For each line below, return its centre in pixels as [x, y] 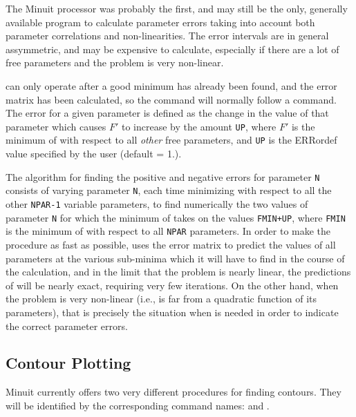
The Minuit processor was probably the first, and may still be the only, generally [177, 8]
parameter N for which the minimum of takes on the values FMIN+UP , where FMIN [176, 217]
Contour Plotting [68, 363]
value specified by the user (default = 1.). [94, 154]
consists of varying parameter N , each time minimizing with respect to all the [169, 190]
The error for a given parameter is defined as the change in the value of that [167, 113]
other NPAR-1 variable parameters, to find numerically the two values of [157, 203]
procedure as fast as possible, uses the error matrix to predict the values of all [171, 244]
